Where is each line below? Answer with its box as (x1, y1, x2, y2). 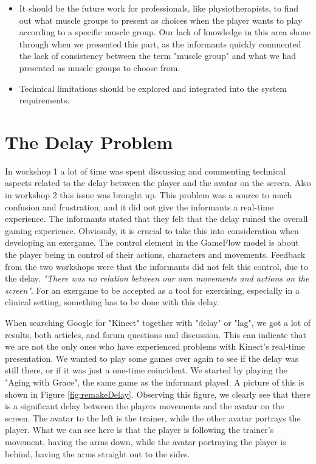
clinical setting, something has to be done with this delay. (5, 296, 219, 308)
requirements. (19, 94, 70, 106)
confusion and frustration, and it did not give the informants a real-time (5, 200, 274, 213)
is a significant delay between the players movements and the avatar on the (5, 400, 284, 412)
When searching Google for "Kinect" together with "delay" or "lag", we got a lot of (5, 316, 311, 328)
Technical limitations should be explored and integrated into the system (19, 81, 287, 94)
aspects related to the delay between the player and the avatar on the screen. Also (5, 176, 311, 189)
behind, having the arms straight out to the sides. (5, 447, 190, 460)
